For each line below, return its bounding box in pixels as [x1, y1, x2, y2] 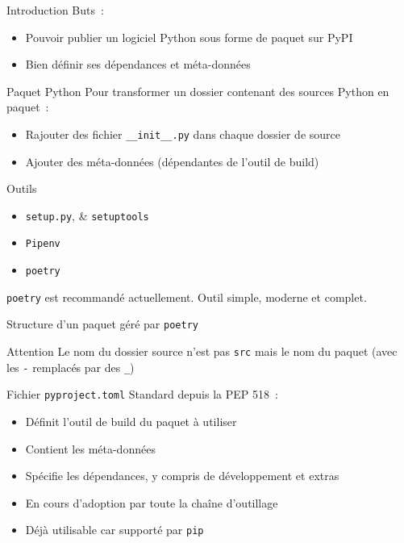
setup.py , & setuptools [25, 207, 149, 223]
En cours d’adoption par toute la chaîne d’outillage [25, 494, 278, 511]
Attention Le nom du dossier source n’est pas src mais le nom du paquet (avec [6, 343, 398, 360]
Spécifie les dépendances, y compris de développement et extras [25, 467, 339, 484]
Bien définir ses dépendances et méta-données [25, 56, 251, 73]
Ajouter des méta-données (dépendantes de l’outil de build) [25, 152, 319, 169]
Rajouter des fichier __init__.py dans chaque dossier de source [25, 125, 340, 142]
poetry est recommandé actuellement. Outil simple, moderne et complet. [6, 288, 367, 305]
